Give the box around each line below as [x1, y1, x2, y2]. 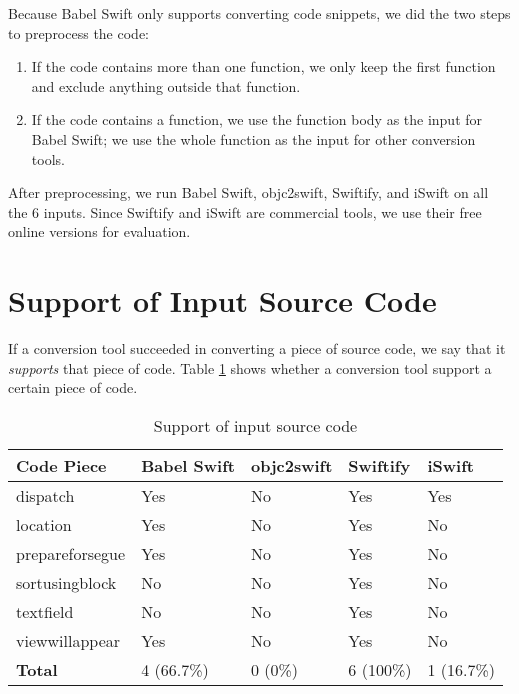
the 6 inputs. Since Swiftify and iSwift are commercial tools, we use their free [8, 201, 482, 222]
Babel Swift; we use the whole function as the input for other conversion [31, 128, 476, 149]
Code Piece [16, 453, 107, 477]
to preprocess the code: [8, 22, 149, 43]
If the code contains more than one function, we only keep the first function [31, 56, 496, 77]
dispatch [16, 483, 75, 507]
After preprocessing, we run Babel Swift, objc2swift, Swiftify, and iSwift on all [8, 182, 489, 203]
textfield [16, 599, 74, 623]
